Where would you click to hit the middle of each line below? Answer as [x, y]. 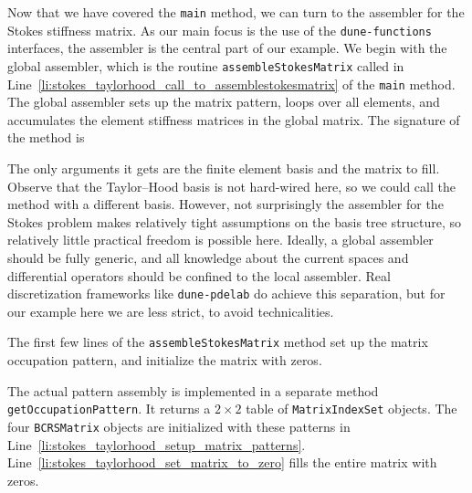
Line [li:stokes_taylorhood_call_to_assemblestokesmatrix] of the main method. [231, 84]
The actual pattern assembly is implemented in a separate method [193, 390]
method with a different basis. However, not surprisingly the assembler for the [226, 204]
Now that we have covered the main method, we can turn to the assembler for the [236, 12]
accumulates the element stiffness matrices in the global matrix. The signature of [234, 119]
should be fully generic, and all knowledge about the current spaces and [208, 257]
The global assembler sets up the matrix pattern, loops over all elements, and [224, 102]
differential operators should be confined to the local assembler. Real [199, 275]
